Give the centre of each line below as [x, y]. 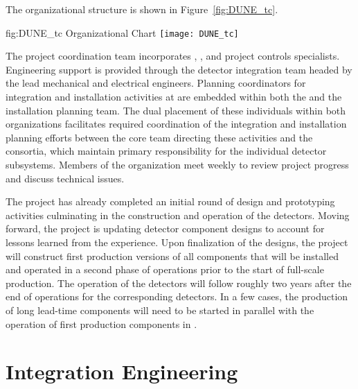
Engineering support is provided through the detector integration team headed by [179, 69]
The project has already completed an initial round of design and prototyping [170, 201]
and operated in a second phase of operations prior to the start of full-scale [165, 269]
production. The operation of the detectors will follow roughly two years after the [179, 283]
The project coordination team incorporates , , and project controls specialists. [173, 56]
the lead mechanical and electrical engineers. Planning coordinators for [156, 83]
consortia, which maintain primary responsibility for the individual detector [166, 151]
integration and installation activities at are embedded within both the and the [174, 97]
